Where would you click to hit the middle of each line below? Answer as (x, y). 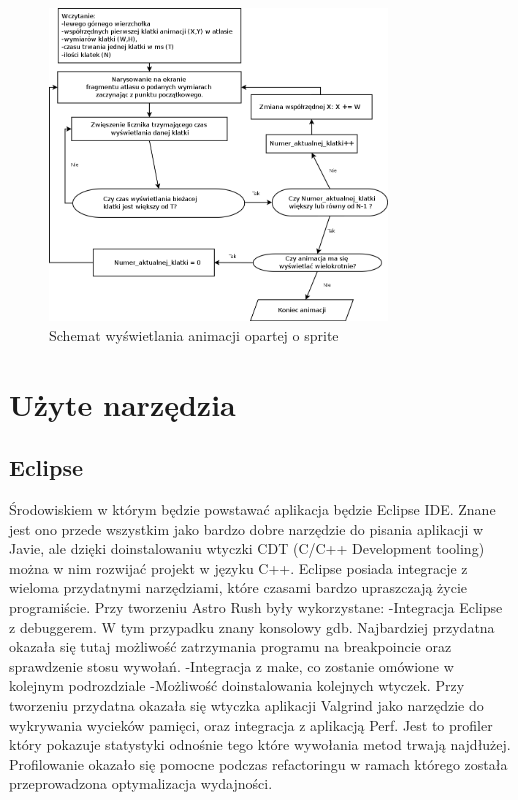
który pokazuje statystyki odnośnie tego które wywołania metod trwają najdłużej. (260, 744)
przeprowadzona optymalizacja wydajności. (141, 783)
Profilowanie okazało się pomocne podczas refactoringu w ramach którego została (258, 763)
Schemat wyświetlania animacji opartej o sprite (194, 334)
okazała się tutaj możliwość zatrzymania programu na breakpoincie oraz (230, 646)
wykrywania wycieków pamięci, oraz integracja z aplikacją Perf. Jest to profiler (251, 724)
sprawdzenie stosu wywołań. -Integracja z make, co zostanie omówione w (231, 665)
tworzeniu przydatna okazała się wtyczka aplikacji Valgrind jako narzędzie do (246, 704)
